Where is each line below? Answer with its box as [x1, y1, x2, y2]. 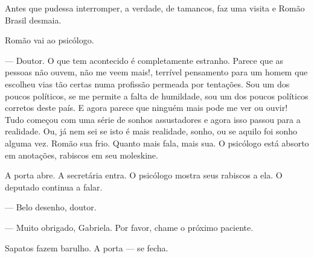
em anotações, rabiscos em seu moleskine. [5, 148, 158, 161]
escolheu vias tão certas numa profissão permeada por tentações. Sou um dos [5, 77, 290, 90]
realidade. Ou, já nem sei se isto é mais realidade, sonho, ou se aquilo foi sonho [5, 125, 297, 137]
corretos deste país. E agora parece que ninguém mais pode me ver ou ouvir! [5, 101, 288, 114]
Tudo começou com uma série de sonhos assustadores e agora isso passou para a [5, 113, 301, 125]
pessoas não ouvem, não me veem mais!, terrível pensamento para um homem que [5, 66, 308, 78]
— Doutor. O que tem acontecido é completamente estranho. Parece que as [5, 54, 284, 66]
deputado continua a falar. [5, 180, 103, 193]
